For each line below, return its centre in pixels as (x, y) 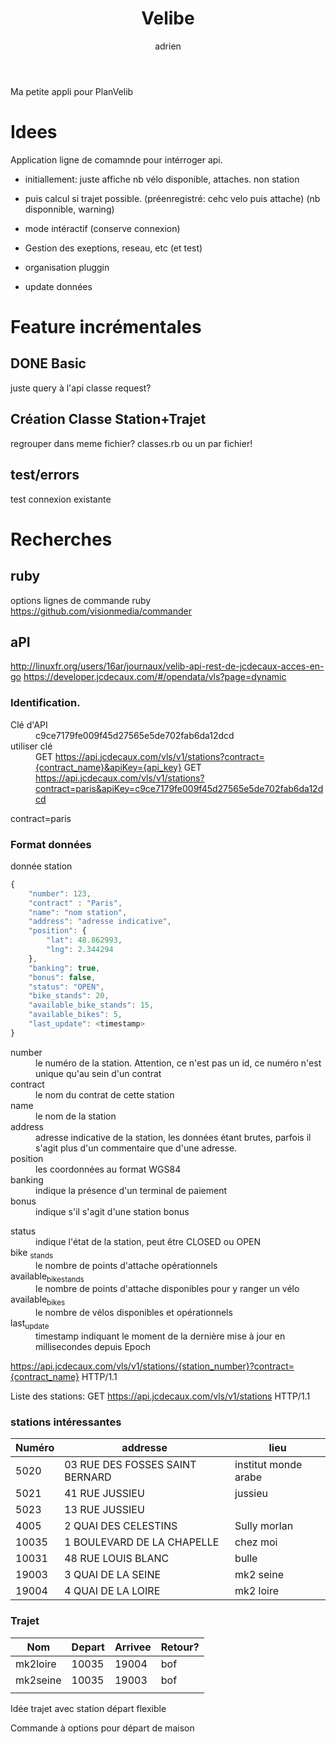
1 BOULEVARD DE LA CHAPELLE (142, 1542)
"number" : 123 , (60, 893)
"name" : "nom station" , (78, 912)
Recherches (61, 539)
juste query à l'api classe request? (81, 388)
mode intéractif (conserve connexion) (102, 228)
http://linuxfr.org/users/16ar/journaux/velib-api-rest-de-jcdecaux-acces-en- (167, 666)
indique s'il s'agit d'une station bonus (112, 1211)
